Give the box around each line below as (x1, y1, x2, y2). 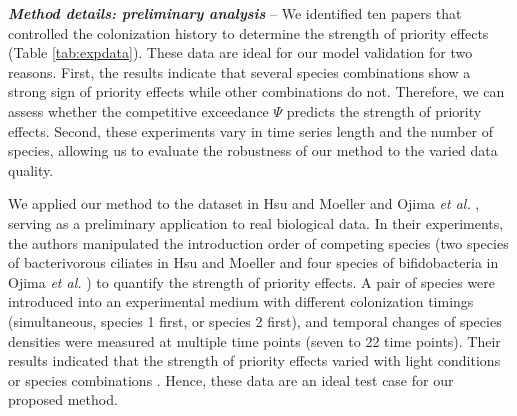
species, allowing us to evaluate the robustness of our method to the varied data (8, 140, 498, 161)
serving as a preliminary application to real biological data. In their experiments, (8, 212, 504, 233)
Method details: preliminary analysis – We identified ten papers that (8, 3, 462, 23)
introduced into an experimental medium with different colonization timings (8, 291, 474, 312)
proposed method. (8, 389, 118, 410)
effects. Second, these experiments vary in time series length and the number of (8, 120, 494, 141)
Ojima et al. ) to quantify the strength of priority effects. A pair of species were (8, 271, 496, 292)
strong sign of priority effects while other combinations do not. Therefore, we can (8, 81, 505, 102)
